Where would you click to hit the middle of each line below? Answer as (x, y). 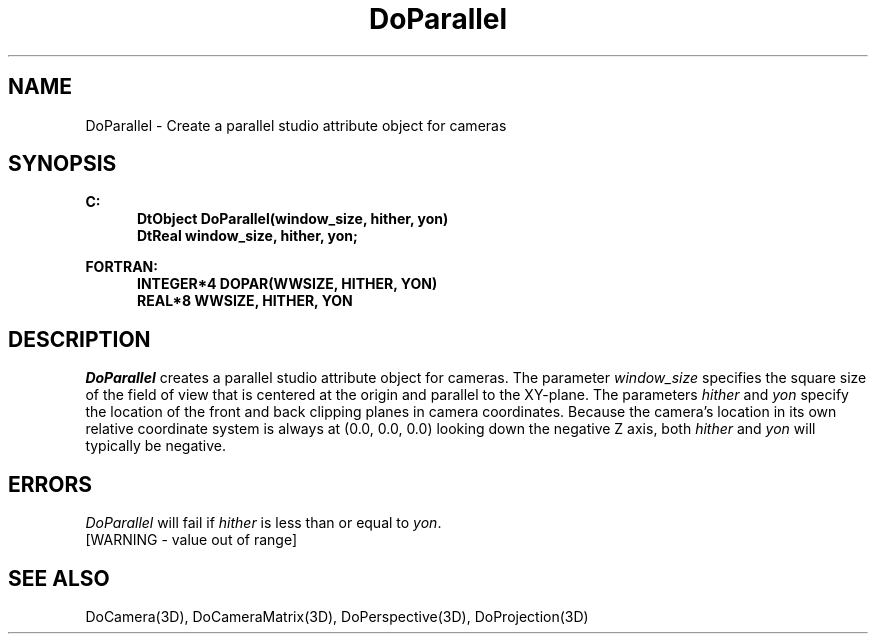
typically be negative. (156, 446)
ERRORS (50, 484)
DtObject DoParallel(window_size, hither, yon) (293, 219)
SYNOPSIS (62, 164)
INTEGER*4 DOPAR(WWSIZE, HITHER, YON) (287, 284)
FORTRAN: (121, 267)
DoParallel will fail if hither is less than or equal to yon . (263, 523)
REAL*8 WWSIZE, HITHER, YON (245, 301)
